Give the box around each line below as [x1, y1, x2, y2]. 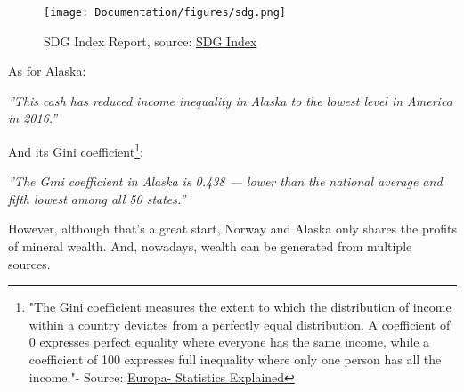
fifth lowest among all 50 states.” [8, 189, 186, 208]
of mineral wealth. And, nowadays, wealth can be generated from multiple [8, 237, 412, 256]
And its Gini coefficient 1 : [8, 140, 143, 160]
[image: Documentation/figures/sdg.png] [44, 6, 287, 19]
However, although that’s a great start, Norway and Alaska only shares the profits [8, 219, 457, 238]
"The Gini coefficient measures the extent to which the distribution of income [28, 298, 452, 316]
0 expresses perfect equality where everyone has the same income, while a [28, 332, 430, 351]
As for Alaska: [8, 61, 86, 80]
